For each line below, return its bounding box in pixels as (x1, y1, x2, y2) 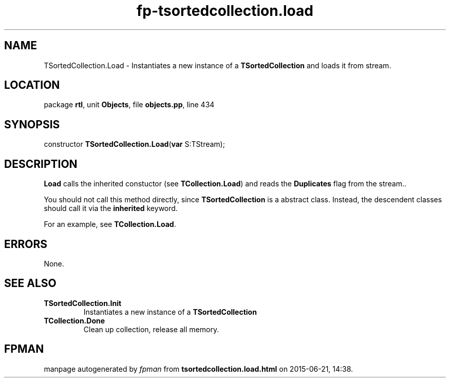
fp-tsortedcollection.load (137, 2, 313, 20)
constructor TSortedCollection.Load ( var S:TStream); (44, 140, 225, 149)
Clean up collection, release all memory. (83, 324, 219, 334)
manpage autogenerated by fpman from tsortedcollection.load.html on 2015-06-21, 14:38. (44, 364, 353, 373)
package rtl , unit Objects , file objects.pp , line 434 (44, 100, 215, 109)
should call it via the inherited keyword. (44, 204, 178, 213)
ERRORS (4, 237, 48, 251)
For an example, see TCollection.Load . (44, 220, 176, 229)
